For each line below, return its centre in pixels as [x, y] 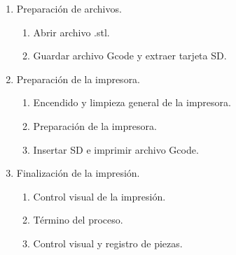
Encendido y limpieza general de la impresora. [132, 102]
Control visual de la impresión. [99, 196]
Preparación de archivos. [69, 8]
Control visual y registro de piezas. [108, 243]
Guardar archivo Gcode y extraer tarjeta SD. [130, 56]
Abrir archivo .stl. [71, 32]
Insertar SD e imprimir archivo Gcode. [116, 149]
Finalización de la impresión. [78, 173]
